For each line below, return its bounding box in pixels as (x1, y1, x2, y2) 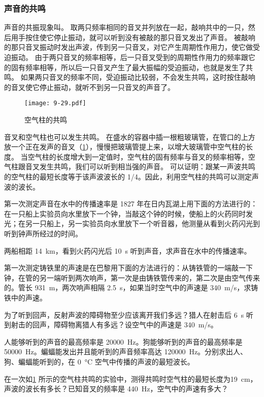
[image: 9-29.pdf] (24, 100, 86, 107)
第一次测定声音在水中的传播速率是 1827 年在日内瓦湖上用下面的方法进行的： (4, 198, 258, 209)
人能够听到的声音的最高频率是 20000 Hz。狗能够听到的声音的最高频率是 (4, 336, 243, 347)
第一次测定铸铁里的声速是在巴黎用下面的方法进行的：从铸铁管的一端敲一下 (4, 262, 253, 273)
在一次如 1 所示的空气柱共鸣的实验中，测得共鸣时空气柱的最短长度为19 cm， (4, 373, 257, 384)
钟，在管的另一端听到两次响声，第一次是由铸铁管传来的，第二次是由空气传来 (4, 272, 260, 283)
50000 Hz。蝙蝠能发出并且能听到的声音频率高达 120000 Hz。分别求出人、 (4, 346, 248, 357)
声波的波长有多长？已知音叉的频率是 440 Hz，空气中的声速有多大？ (4, 383, 228, 394)
